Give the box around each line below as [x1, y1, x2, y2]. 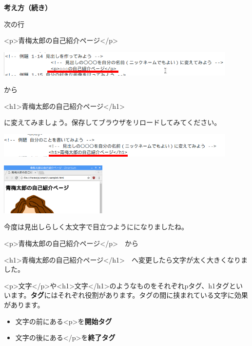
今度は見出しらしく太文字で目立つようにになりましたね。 [4, 222, 188, 232]
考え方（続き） [4, 2, 52, 12]
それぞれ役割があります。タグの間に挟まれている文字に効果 [58, 290, 248, 300]
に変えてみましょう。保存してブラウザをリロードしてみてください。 [4, 117, 221, 127]
